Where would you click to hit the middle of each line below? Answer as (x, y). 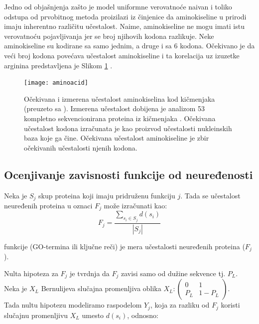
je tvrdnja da (90, 273)
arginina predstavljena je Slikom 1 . (58, 65)
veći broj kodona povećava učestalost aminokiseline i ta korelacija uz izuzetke (122, 55)
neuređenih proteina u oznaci (48, 206)
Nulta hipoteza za (31, 273)
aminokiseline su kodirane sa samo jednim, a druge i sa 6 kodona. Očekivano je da (129, 46)
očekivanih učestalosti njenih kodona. (81, 147)
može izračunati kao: (135, 206)
